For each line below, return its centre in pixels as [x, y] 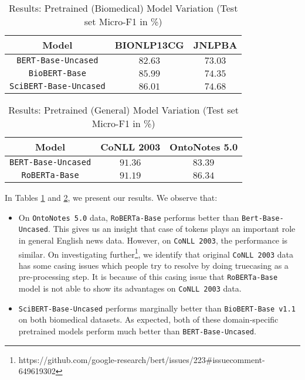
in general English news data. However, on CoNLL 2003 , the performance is [153, 240]
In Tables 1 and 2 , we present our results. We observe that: [111, 197]
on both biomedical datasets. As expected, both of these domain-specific [148, 319]
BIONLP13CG [149, 45]
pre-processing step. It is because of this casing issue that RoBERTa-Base [148, 277]
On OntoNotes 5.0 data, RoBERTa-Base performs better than [129, 217]
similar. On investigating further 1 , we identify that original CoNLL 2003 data [156, 253]
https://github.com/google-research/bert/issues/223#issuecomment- [142, 359]
